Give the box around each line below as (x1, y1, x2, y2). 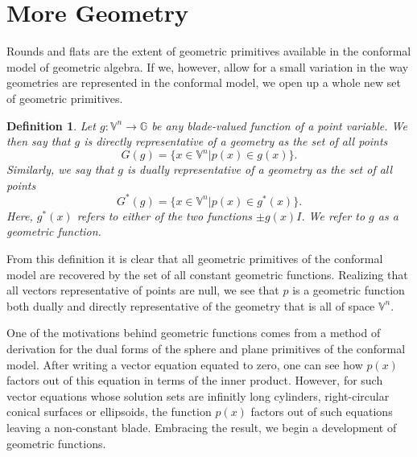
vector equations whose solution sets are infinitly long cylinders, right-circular (6, 387, 390, 404)
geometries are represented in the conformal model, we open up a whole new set (6, 74, 401, 91)
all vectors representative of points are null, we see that (6, 282, 279, 298)
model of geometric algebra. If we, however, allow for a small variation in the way (6, 58, 409, 75)
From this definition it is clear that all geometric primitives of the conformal (6, 250, 383, 267)
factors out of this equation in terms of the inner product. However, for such (6, 372, 383, 389)
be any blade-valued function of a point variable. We (151, 117, 407, 134)
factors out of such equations (250, 403, 393, 420)
